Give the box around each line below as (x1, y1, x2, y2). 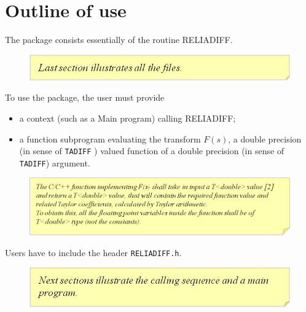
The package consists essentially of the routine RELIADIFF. (5, 33, 233, 46)
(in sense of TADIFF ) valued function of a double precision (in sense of (19, 144, 284, 157)
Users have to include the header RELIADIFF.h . (5, 246, 182, 259)
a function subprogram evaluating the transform (19, 132, 201, 145)
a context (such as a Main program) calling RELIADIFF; (19, 111, 236, 124)
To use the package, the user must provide (5, 91, 165, 104)
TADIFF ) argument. (19, 156, 90, 169)
